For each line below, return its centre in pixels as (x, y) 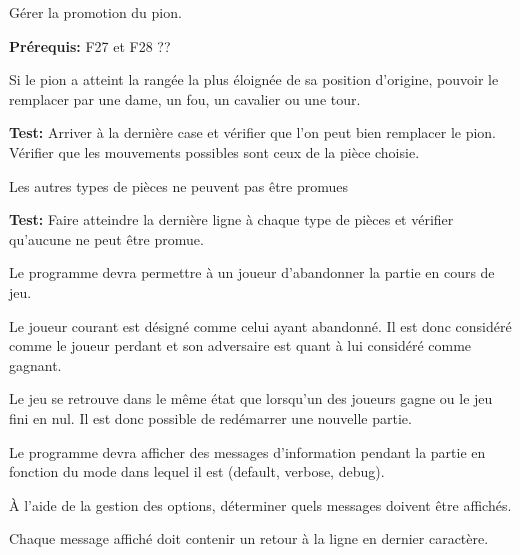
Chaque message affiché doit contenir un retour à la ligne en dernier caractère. (249, 538)
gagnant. (35, 364)
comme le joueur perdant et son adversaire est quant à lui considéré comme (240, 345)
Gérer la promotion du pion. (95, 12)
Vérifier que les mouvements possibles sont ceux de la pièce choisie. (214, 151)
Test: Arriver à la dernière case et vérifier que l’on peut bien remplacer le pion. (253, 132)
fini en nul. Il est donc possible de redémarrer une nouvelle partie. (210, 417)
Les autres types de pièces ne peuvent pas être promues (179, 185)
